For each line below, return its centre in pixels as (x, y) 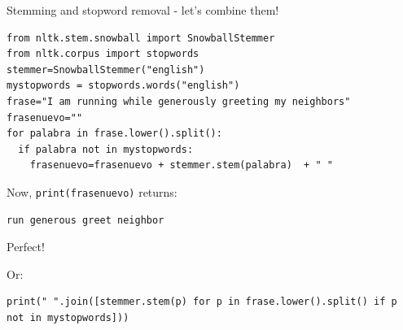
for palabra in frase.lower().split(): (114, 134)
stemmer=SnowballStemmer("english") (106, 69)
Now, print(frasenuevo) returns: (92, 191)
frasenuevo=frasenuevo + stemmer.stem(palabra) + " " (181, 165)
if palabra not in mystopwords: (106, 149)
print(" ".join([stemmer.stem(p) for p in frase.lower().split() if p (202, 302)
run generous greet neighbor (85, 220)
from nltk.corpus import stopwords (103, 54)
